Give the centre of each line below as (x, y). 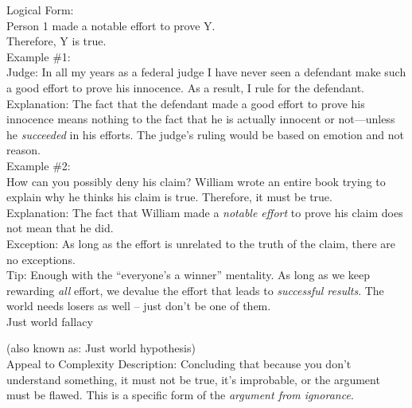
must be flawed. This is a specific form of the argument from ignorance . (180, 395)
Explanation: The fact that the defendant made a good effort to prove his (186, 103)
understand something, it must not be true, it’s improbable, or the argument (193, 379)
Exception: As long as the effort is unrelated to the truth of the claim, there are (201, 243)
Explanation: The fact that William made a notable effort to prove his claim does (205, 212)
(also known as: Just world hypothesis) (101, 348)
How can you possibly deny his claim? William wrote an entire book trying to (196, 181)
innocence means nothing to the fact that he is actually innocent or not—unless (201, 119)
